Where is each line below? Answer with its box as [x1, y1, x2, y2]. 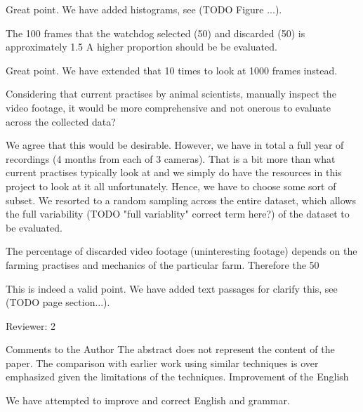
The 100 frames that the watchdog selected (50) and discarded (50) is [6, 25, 305, 40]
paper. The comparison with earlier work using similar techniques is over [6, 355, 319, 370]
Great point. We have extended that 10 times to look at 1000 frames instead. [6, 62, 338, 77]
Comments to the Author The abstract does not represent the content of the [6, 342, 335, 357]
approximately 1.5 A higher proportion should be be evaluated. [6, 39, 277, 54]
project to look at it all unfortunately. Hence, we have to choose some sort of [6, 178, 336, 193]
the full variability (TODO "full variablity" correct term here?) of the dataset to [6, 206, 350, 221]
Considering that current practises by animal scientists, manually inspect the [6, 86, 336, 101]
